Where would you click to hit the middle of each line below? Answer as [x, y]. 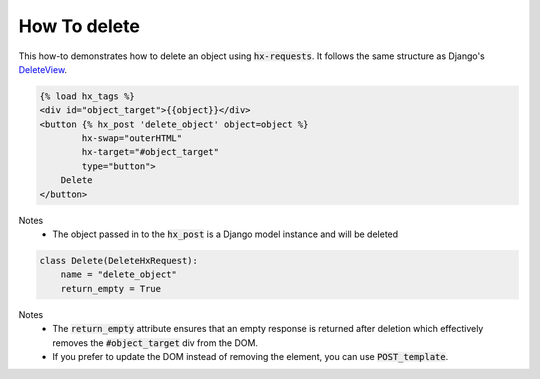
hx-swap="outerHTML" [132, 138]
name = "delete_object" [118, 274]
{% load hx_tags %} [87, 96]
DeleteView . [43, 69]
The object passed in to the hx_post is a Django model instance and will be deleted [225, 234]
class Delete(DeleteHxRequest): [119, 261]
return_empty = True [111, 288]
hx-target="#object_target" [150, 152]
